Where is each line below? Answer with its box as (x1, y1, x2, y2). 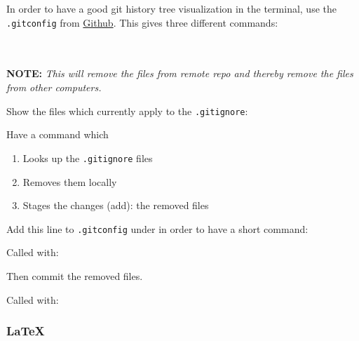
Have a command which (6, 127, 109, 142)
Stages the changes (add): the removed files (22, 198, 209, 213)
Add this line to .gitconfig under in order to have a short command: (6, 221, 309, 236)
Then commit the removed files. (6, 268, 143, 283)
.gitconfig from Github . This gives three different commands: (6, 15, 278, 29)
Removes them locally (22, 174, 117, 189)
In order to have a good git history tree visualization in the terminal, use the (6, 1, 337, 15)
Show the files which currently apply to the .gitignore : (6, 103, 248, 118)
